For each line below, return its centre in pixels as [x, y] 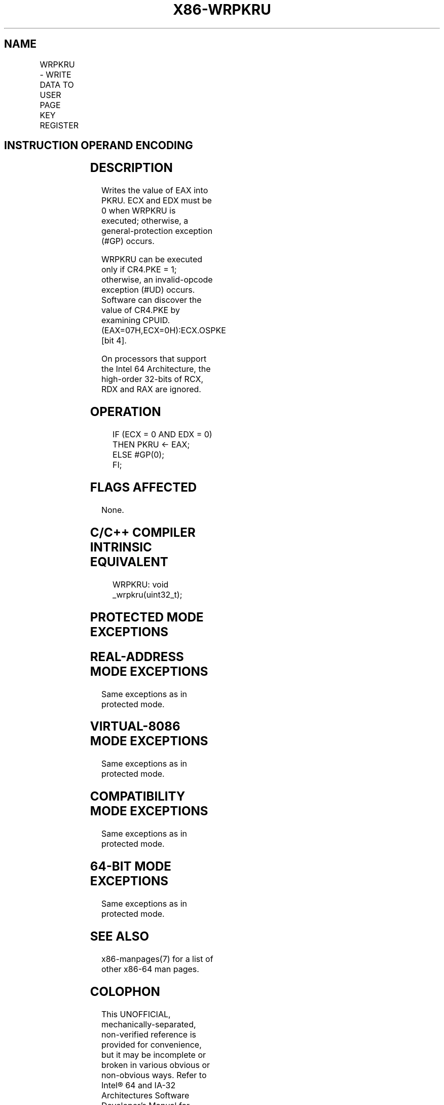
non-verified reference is [149, 1034]
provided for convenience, [151, 1044]
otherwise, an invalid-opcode [157, 280]
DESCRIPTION [131, 168]
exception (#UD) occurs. [148, 290]
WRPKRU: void [141, 584]
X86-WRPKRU [222, 10]
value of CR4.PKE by [140, 310]
